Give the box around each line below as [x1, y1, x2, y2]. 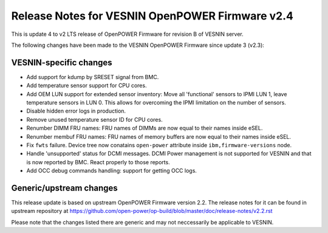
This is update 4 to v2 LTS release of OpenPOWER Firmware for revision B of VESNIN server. [11, 30, 244, 38]
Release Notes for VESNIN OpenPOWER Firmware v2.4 [11, 9, 294, 23]
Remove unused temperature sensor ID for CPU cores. [26, 116, 163, 123]
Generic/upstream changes [11, 183, 118, 193]
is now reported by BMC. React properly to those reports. [26, 158, 170, 165]
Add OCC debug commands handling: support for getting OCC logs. [26, 167, 197, 175]
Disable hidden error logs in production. [26, 107, 126, 115]
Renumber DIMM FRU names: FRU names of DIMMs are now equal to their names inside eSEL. [26, 125, 263, 132]
